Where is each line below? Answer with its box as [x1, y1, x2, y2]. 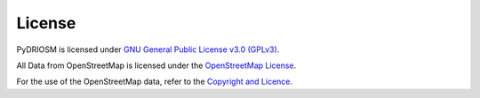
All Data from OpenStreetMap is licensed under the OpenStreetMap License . [16, 60, 297, 71]
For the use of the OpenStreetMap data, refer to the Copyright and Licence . [16, 76, 293, 87]
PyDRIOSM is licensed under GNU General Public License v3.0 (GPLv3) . [16, 44, 280, 55]
